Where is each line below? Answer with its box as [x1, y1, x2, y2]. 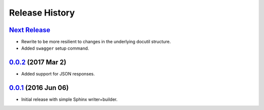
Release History [9, 7, 75, 18]
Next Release [9, 26, 51, 34]
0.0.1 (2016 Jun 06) [9, 84, 69, 92]
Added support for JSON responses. [21, 71, 95, 77]
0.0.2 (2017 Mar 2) [9, 58, 66, 67]
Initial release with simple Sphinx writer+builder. [21, 96, 118, 102]
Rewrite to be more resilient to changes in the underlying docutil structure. [21, 39, 171, 45]
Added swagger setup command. [21, 45, 89, 51]
